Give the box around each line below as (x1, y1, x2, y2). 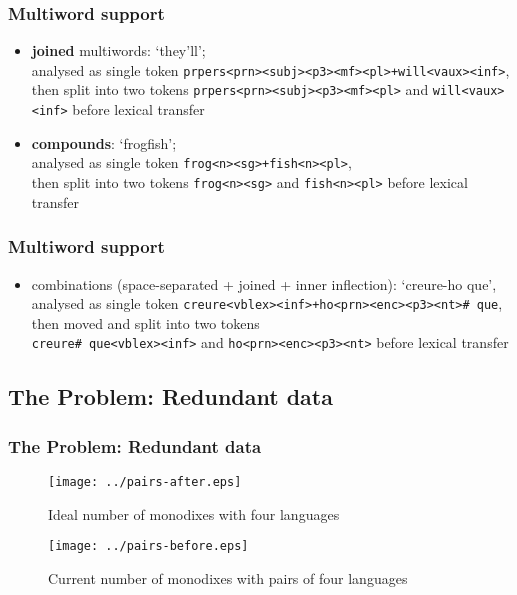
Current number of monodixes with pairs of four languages (48, 567, 408, 588)
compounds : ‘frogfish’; (31, 132, 177, 153)
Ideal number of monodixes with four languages (48, 503, 340, 524)
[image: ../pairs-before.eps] (48, 539, 249, 554)
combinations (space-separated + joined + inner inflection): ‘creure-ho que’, (31, 273, 497, 294)
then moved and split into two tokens (31, 312, 260, 333)
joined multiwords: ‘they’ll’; (31, 40, 206, 61)
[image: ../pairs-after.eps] (48, 475, 242, 489)
